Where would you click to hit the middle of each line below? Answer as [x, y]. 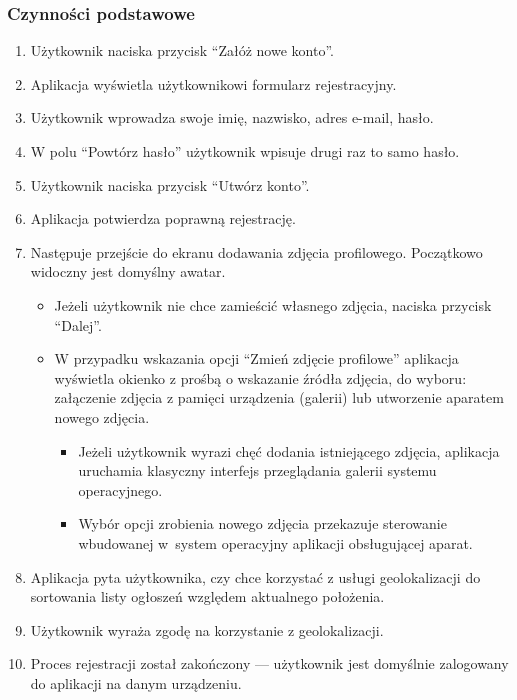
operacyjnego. [120, 489]
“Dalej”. [78, 324]
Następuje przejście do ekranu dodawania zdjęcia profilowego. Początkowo [256, 251]
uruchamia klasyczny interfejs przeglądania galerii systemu [257, 470]
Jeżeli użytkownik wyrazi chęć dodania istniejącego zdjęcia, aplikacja [289, 450]
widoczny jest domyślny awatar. [128, 271]
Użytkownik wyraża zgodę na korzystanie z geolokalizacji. [207, 629]
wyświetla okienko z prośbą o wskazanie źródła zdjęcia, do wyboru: [260, 377]
